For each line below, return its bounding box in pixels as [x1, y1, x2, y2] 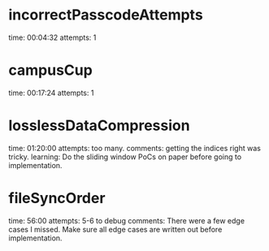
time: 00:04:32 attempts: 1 [8, 32, 97, 42]
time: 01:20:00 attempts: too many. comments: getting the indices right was [8, 143, 262, 153]
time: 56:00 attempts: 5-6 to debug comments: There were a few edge [8, 215, 245, 225]
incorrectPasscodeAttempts [8, 6, 203, 24]
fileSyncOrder [8, 189, 106, 207]
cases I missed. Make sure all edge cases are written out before [8, 224, 223, 234]
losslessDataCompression [8, 116, 190, 135]
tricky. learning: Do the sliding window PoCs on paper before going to [8, 152, 242, 162]
